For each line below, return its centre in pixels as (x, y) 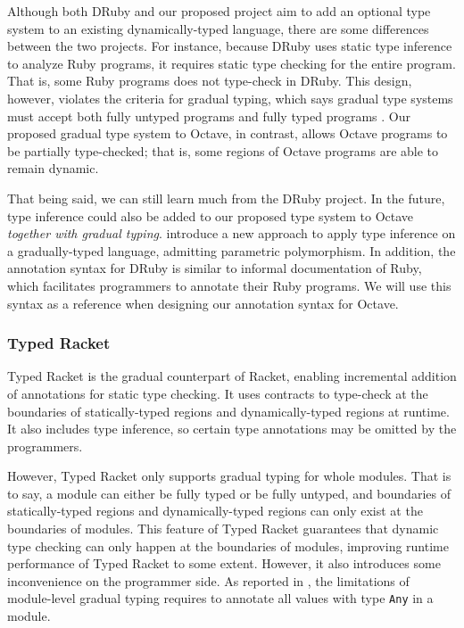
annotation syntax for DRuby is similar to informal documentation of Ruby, (215, 268)
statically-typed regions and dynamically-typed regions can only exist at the (215, 511)
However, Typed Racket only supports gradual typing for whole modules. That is (229, 476)
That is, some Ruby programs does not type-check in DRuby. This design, (210, 81)
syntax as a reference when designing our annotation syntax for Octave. (203, 303)
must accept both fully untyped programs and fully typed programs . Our (209, 116)
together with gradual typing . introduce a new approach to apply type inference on (232, 233)
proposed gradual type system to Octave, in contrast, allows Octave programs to (228, 133)
